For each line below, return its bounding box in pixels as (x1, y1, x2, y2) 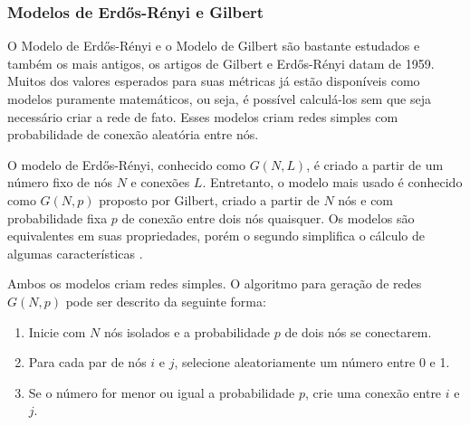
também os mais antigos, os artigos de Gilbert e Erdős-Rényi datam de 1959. (7, 53, 435, 72)
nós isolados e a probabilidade (103, 322, 271, 341)
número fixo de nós (7, 173, 113, 192)
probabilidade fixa (7, 208, 108, 227)
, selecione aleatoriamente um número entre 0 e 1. (174, 353, 450, 372)
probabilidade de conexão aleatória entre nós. (7, 125, 259, 144)
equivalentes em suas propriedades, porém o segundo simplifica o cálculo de (7, 226, 425, 245)
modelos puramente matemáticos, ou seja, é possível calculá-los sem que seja (7, 90, 432, 108)
